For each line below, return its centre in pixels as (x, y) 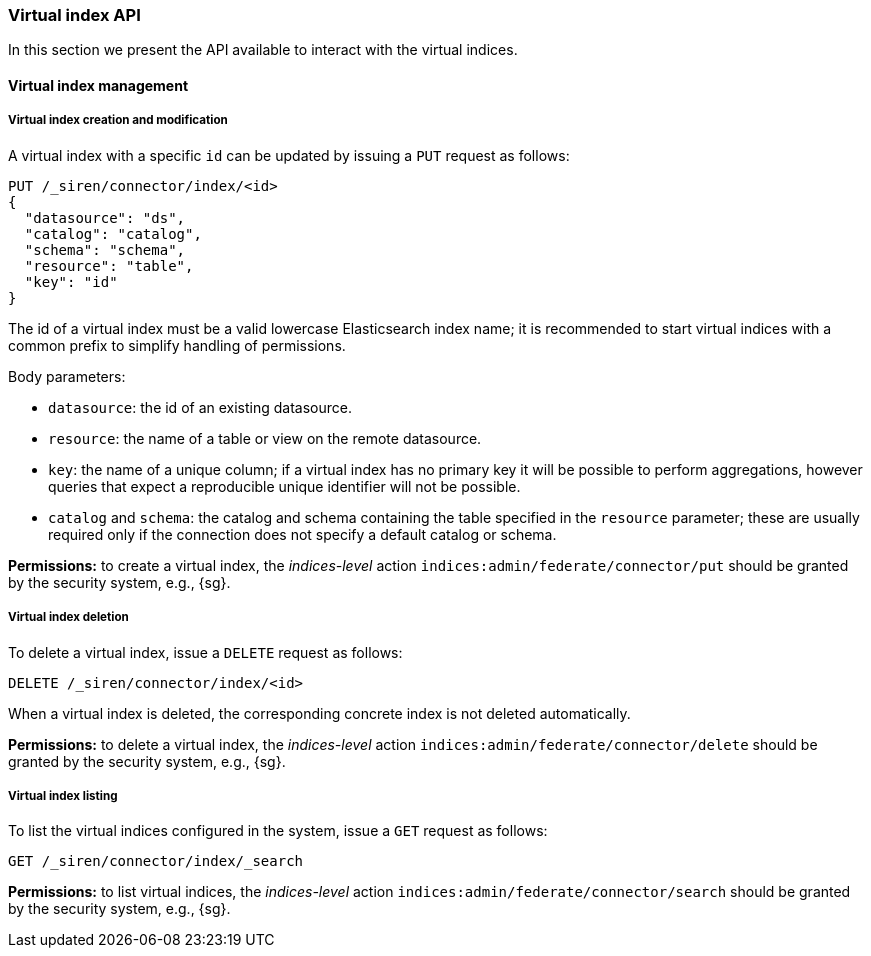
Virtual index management (98, 85)
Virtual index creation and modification (118, 120)
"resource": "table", (109, 265)
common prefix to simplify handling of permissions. (177, 345)
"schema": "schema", (105, 249)
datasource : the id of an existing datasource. (200, 407)
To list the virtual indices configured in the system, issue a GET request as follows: (278, 831)
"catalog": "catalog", (113, 233)
